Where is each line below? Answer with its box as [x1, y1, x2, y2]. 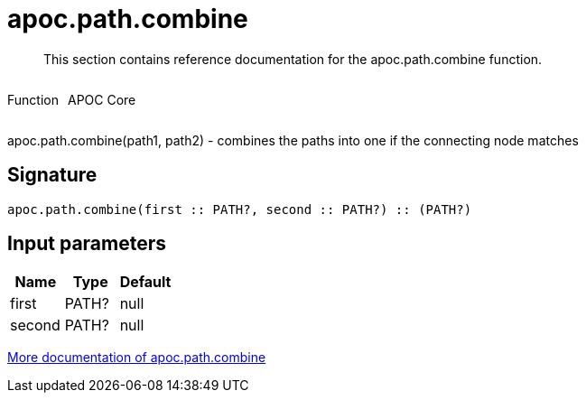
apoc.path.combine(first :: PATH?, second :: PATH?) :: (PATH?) [7, 201, 472, 217]
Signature [7, 163, 98, 187]
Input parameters [7, 232, 167, 256]
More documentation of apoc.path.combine [7, 349, 266, 366]
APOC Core [67, 91, 136, 107]
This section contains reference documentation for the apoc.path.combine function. [43, 51, 543, 67]
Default [119, 273, 172, 292]
